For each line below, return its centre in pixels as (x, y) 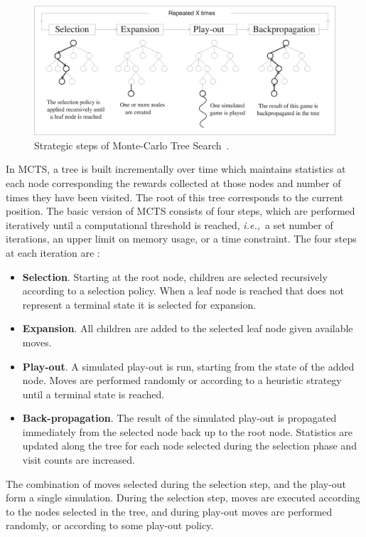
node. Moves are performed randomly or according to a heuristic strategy (182, 380)
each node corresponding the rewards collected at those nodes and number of (173, 182)
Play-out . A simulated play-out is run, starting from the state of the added (188, 366)
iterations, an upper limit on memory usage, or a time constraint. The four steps (181, 239)
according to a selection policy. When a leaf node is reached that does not (183, 291)
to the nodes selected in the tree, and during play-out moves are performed (169, 511)
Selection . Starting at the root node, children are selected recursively (175, 276)
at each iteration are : (53, 252)
